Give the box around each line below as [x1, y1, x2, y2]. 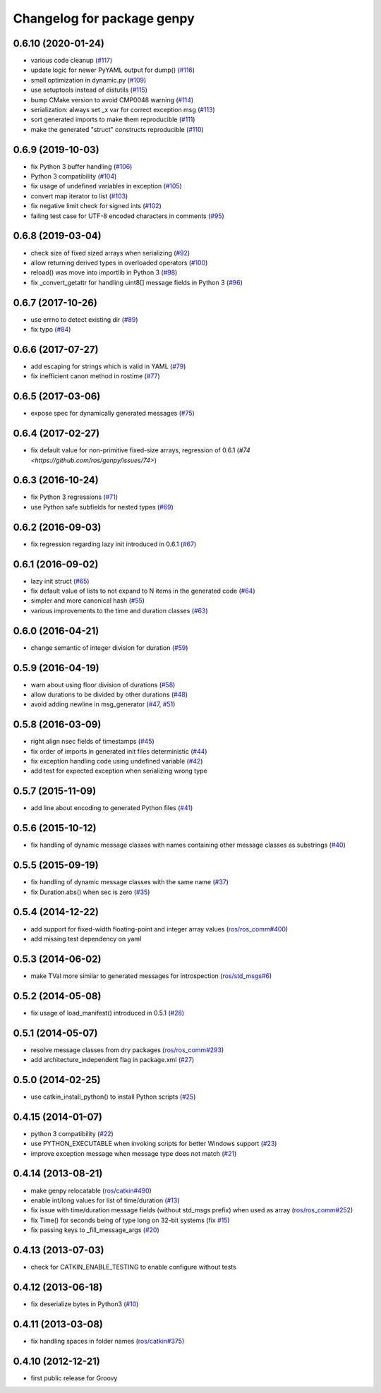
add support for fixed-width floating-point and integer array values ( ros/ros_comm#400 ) [30, 924, 289, 933]
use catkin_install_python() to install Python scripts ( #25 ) [30, 1092, 196, 1101]
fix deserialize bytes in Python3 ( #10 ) [30, 1299, 139, 1308]
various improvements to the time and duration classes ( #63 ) [30, 606, 208, 615]
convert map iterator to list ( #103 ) [30, 191, 128, 200]
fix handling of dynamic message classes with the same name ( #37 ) [30, 878, 229, 886]
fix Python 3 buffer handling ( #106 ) [30, 162, 133, 171]
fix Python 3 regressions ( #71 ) [30, 493, 119, 501]
